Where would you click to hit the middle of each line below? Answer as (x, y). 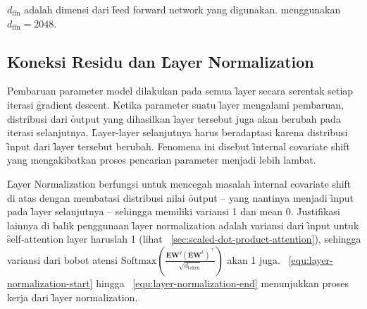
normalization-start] (50, 283)
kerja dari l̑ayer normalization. (73, 297)
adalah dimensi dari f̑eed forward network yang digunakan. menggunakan (182, 9)
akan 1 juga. (254, 259)
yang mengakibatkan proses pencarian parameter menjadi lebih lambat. (162, 160)
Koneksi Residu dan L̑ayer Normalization (161, 61)
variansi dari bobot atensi (62, 259)
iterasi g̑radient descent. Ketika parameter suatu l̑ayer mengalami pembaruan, (176, 104)
